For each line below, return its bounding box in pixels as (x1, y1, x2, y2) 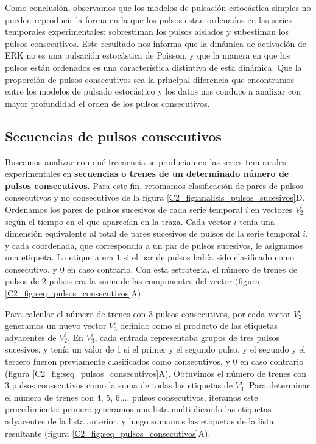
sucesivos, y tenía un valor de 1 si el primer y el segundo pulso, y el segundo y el (5, 343, 306, 356)
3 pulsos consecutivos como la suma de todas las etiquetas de (5, 379, 233, 392)
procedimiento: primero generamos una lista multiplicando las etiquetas (5, 403, 272, 415)
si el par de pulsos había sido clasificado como (123, 251, 295, 263)
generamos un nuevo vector (5, 319, 107, 332)
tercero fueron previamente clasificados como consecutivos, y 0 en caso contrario (5, 355, 304, 368)
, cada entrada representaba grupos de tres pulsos (94, 331, 279, 343)
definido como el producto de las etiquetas (120, 319, 278, 332)
